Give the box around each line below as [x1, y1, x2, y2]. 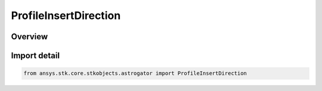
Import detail [11, 51, 60, 61]
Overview [11, 32, 48, 42]
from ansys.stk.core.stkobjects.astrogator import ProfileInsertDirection [23, 70, 247, 77]
